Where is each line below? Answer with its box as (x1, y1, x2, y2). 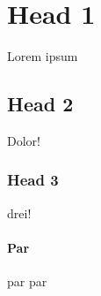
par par (7, 272, 47, 291)
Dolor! (7, 131, 40, 149)
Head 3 (7, 169, 59, 191)
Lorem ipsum (7, 47, 78, 65)
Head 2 (7, 90, 74, 118)
